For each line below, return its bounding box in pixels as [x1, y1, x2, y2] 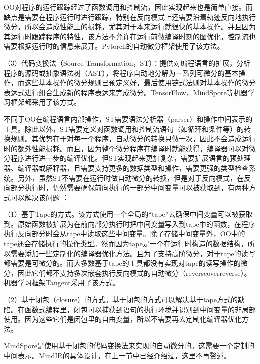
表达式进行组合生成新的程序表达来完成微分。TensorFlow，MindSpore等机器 [4, 87, 248, 97]
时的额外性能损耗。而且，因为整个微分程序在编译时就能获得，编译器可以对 [4, 143, 249, 153]
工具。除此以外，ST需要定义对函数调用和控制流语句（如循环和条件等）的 [4, 123, 244, 134]
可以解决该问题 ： [10, 192, 69, 202]
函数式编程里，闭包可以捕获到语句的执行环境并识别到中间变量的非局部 [24, 304, 256, 314]
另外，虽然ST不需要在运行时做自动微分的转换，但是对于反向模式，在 [17, 172, 244, 183]
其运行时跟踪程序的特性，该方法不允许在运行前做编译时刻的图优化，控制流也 [4, 31, 256, 41]
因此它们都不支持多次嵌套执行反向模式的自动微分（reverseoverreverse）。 [17, 267, 251, 278]
